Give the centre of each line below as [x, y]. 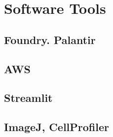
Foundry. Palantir [50, 39]
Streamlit [28, 98]
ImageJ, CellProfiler [56, 127]
